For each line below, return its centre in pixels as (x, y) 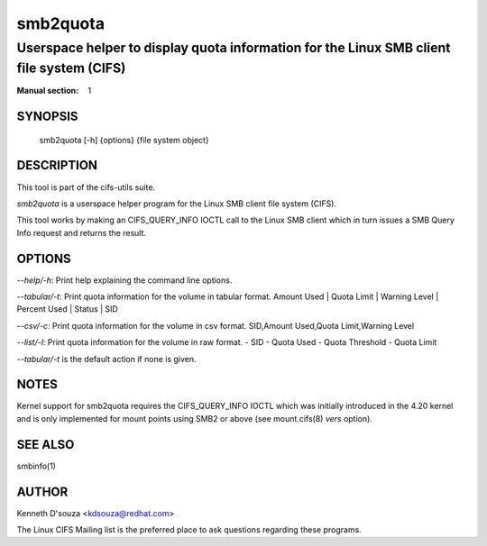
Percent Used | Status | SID (68, 309)
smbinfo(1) (36, 466)
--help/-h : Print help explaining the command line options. (124, 280)
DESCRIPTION (57, 165)
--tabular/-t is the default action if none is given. (107, 359)
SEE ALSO (46, 445)
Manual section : (48, 91)
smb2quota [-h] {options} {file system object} (124, 140)
